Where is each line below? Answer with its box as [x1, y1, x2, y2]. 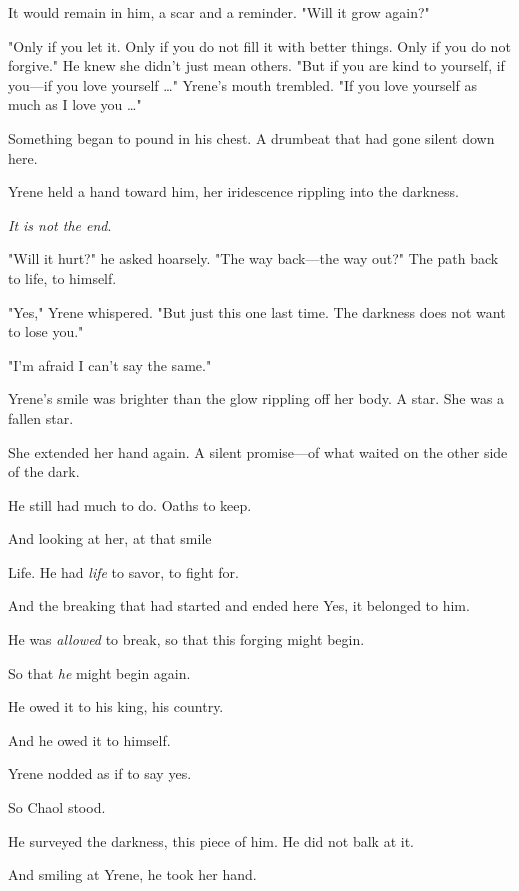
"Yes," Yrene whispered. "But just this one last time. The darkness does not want [8, 301, 506, 322]
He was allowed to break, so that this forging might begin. [8, 629, 365, 650]
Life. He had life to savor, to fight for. [8, 561, 239, 582]
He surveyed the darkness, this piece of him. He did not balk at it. [8, 830, 414, 851]
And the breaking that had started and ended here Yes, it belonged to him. [8, 595, 470, 616]
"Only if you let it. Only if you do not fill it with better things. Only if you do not [8, 35, 511, 56]
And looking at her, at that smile [8, 528, 212, 549]
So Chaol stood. [8, 797, 106, 818]
